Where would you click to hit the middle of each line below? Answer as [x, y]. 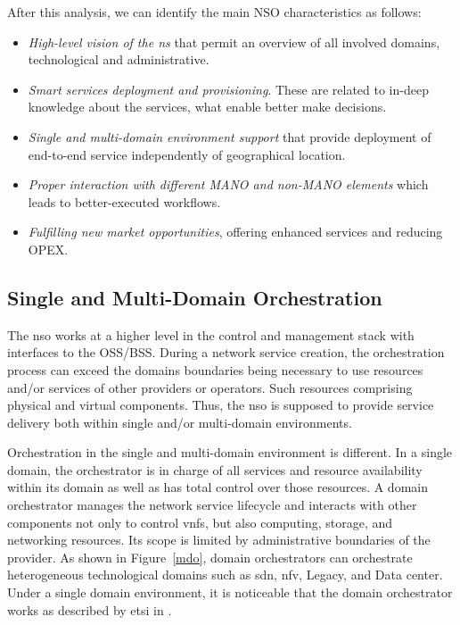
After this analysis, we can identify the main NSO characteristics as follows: [214, 12]
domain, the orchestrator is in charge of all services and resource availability [215, 469]
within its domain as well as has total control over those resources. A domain [218, 487]
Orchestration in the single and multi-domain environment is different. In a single [230, 452]
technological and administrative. [119, 59]
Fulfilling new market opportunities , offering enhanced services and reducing [235, 232]
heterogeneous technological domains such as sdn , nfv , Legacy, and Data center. [225, 575]
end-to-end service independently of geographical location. [187, 154]
